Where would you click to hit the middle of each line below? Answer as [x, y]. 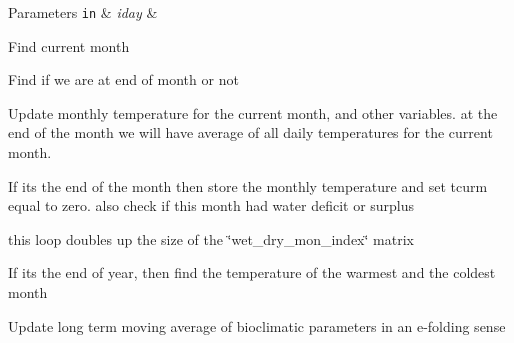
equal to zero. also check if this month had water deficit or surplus [211, 205]
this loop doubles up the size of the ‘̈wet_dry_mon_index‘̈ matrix [211, 238]
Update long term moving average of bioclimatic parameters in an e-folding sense [257, 325]
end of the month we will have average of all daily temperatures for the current [250, 132]
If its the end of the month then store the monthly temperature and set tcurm [248, 185]
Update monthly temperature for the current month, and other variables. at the [253, 112]
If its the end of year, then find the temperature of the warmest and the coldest [252, 272]
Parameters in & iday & [83, 12]
